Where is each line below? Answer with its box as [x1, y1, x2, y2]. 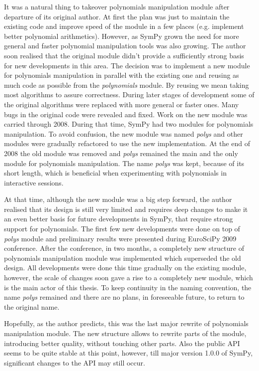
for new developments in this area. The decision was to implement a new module [4, 60, 250, 70]
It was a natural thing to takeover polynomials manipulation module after [4, 1, 230, 11]
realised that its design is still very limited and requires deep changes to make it [4, 203, 248, 214]
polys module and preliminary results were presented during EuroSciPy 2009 [4, 233, 237, 243]
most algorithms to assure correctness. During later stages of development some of [4, 89, 255, 100]
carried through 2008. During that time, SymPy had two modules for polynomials [4, 119, 254, 129]
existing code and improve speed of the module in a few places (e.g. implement [4, 21, 244, 31]
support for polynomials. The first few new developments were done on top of [4, 223, 240, 234]
